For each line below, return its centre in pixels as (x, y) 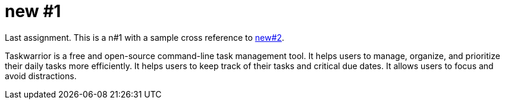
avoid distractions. (41, 76)
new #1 (33, 11)
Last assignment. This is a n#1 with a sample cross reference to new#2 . (145, 37)
